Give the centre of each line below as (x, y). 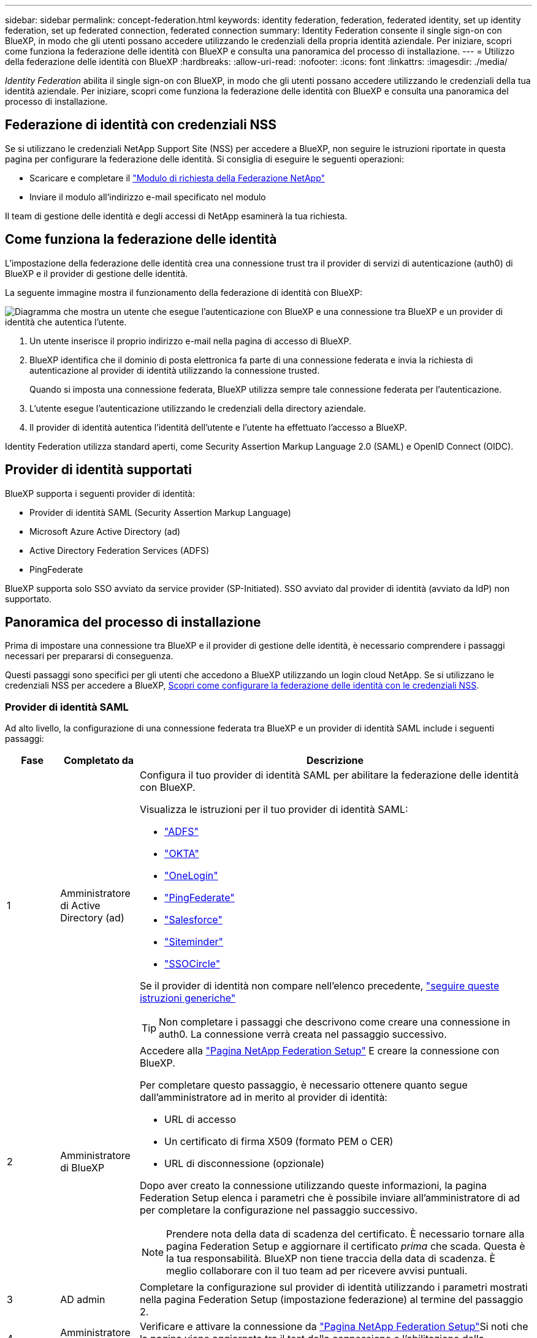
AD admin (83, 1300)
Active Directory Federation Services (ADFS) (120, 550)
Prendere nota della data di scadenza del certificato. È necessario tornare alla (345, 1234)
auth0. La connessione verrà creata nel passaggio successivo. (303, 1034)
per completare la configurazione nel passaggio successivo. (279, 1210)
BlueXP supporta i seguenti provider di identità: (100, 493)
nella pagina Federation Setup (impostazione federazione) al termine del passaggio (331, 1300)
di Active (80, 906)
